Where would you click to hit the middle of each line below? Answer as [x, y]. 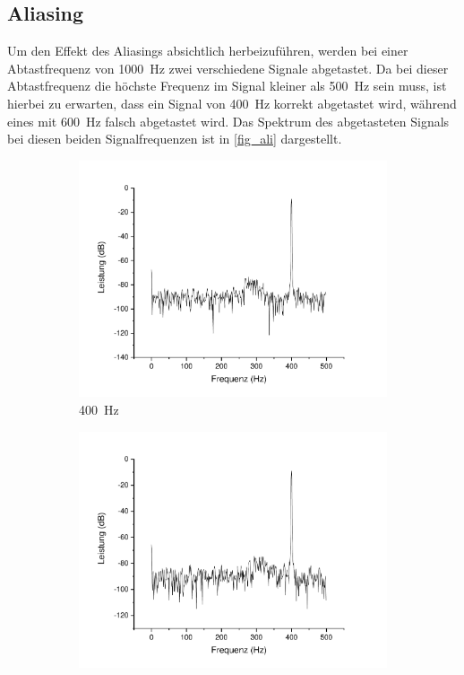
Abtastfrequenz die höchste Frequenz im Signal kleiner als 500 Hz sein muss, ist [227, 86]
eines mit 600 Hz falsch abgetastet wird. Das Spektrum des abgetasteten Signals [228, 121]
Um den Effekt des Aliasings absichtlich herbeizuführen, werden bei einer [208, 51]
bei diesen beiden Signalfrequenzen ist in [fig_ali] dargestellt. [175, 139]
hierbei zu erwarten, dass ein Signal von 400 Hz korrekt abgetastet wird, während [232, 103]
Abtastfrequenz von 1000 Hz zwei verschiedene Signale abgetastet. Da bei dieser [228, 68]
